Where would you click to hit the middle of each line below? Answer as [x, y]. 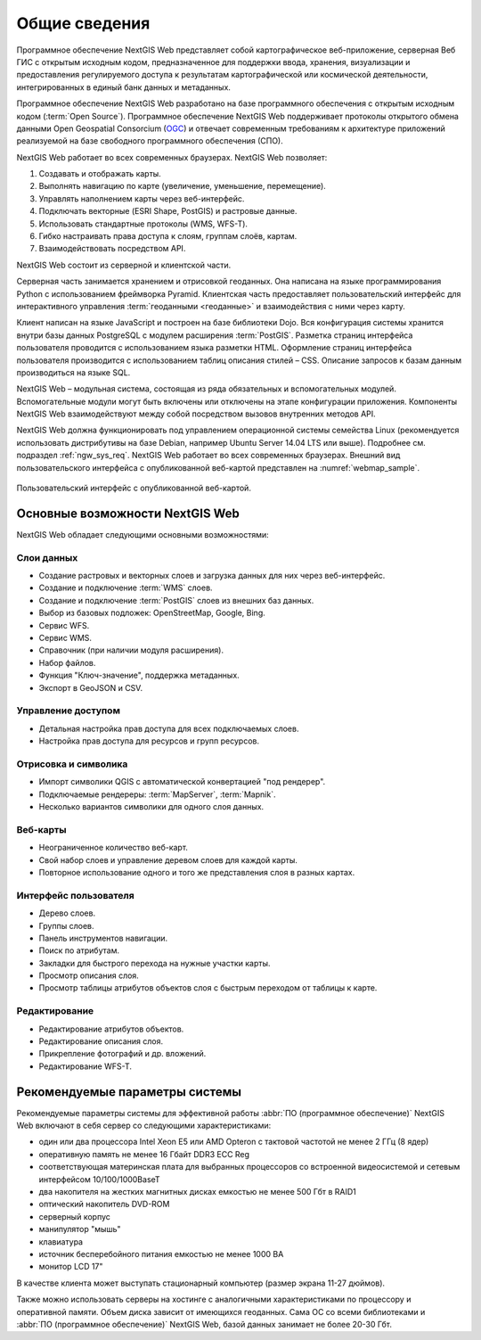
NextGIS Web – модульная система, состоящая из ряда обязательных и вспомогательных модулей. [206, 389]
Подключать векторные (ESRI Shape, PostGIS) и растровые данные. [168, 211]
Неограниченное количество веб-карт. [114, 848]
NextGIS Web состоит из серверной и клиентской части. [124, 265]
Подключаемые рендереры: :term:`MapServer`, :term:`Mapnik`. [157, 794]
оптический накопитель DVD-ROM [104, 1204]
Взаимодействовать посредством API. [112, 249]
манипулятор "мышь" [80, 1229]
